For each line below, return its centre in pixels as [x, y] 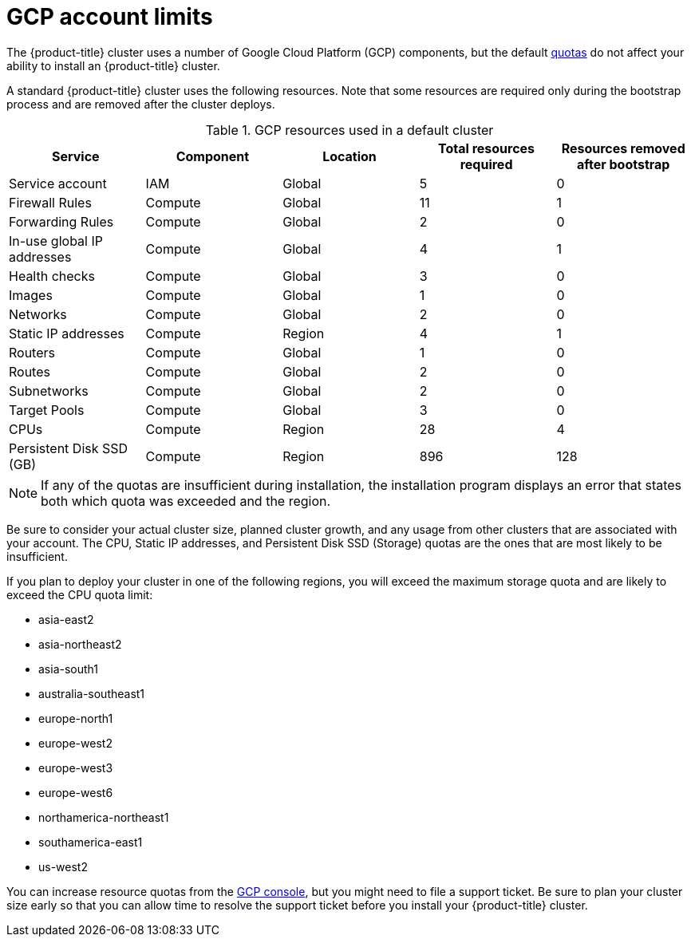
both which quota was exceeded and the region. [186, 501]
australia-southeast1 [92, 693]
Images [31, 295]
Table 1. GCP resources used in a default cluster [349, 130]
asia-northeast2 [80, 644]
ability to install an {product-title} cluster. [113, 65]
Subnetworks [49, 391]
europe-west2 [75, 743]
